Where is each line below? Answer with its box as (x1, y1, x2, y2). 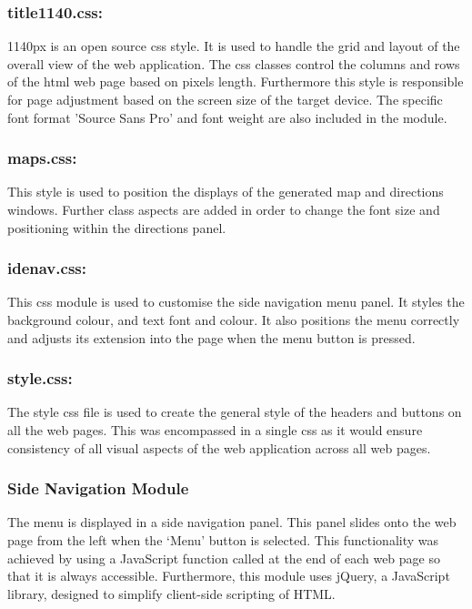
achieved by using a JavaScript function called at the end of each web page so (7, 548, 440, 567)
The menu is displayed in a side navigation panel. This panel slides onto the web (7, 513, 457, 532)
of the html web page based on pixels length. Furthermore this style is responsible (7, 72, 464, 91)
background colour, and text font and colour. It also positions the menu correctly (7, 310, 460, 329)
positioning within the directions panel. (7, 218, 226, 237)
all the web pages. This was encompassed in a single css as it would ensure (7, 421, 423, 439)
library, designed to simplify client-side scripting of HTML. (7, 584, 336, 603)
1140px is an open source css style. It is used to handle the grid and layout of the (7, 36, 460, 56)
